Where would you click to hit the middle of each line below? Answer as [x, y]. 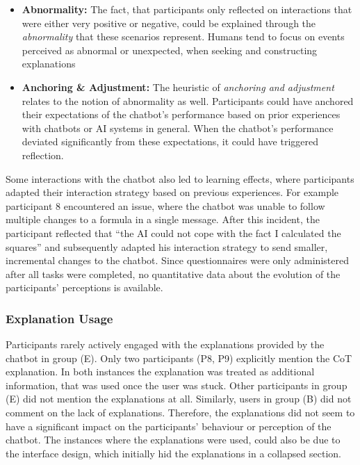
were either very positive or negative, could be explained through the [169, 23]
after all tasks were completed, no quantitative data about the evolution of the [173, 274]
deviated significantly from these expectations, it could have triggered [170, 141]
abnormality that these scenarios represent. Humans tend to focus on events [183, 36]
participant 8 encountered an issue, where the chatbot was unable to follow [165, 205]
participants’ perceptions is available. [84, 287]
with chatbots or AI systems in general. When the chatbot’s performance [178, 128]
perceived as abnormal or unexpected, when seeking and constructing [170, 50]
